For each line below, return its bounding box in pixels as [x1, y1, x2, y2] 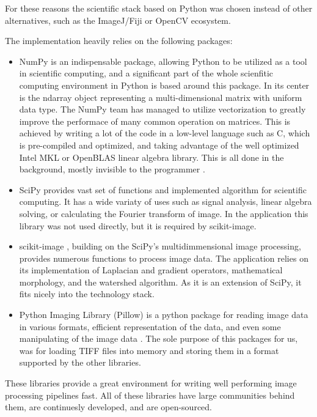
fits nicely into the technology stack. [19, 287, 155, 300]
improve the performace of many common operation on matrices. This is [19, 114, 291, 127]
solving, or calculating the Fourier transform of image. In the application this [19, 207, 308, 220]
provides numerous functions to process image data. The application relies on [19, 251, 308, 264]
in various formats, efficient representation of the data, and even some [19, 320, 281, 333]
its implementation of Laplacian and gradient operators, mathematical [19, 264, 283, 276]
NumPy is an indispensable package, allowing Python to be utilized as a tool [19, 54, 307, 67]
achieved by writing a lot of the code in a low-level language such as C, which [19, 127, 310, 139]
